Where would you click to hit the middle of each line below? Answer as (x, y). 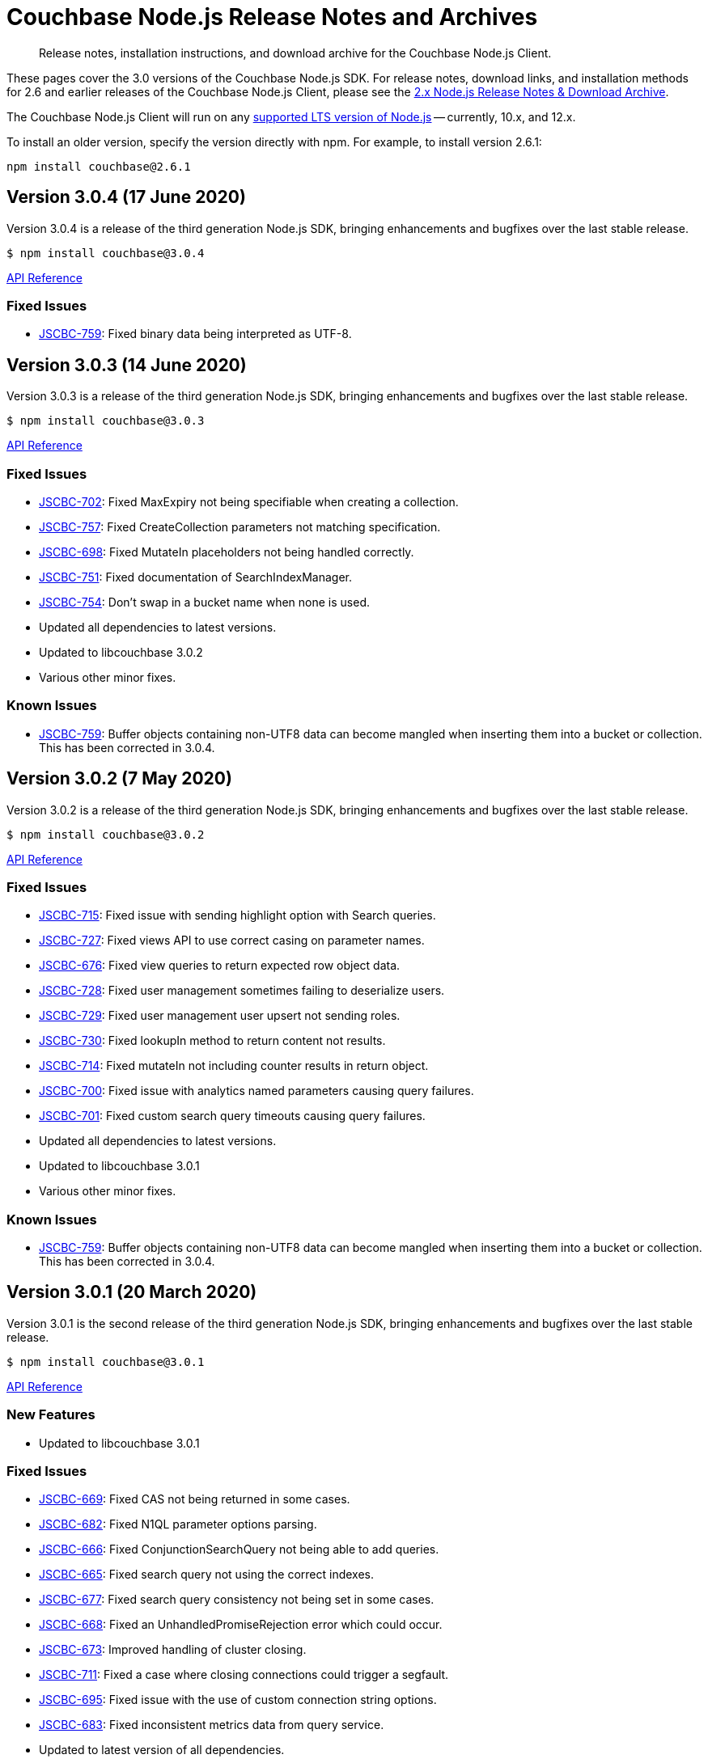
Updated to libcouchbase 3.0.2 (121, 652)
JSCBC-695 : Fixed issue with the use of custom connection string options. (238, 1700)
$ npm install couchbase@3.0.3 (106, 421)
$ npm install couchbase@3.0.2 (106, 834)
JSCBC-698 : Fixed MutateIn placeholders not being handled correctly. (227, 552)
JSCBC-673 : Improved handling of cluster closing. (173, 1650)
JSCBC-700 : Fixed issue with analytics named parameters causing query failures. (256, 1091)
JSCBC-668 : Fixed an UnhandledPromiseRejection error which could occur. (241, 1625)
